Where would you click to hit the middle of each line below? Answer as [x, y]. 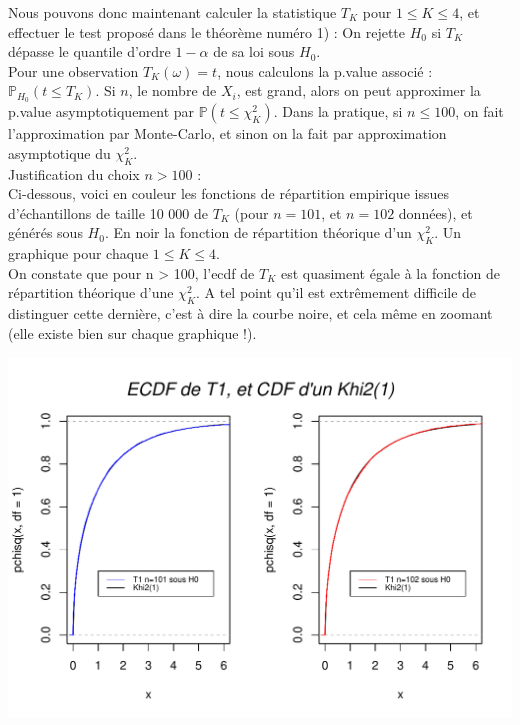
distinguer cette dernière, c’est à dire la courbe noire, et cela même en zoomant [250, 313]
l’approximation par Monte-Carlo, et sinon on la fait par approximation [227, 133]
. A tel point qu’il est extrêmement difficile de [336, 292]
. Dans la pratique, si [338, 111]
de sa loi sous [254, 51]
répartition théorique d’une [91, 292]
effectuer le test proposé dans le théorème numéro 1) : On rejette [207, 31]
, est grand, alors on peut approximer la [358, 90]
